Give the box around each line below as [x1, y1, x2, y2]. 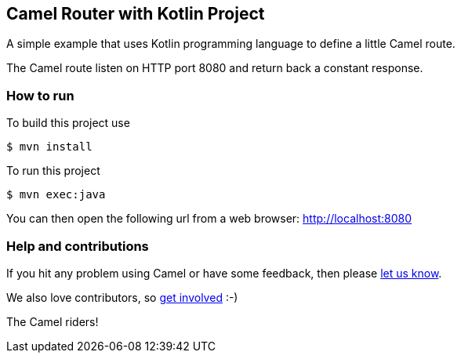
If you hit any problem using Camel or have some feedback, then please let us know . [6, 266, 442, 280]
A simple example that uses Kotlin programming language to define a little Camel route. [6, 37, 456, 51]
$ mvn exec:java [6, 188, 106, 201]
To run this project [6, 164, 100, 178]
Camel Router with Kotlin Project [6, 4, 265, 24]
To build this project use [6, 116, 130, 130]
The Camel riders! [6, 314, 99, 328]
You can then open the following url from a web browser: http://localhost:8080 [6, 212, 412, 226]
